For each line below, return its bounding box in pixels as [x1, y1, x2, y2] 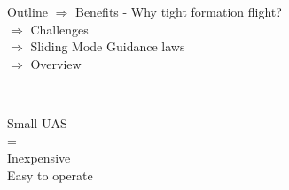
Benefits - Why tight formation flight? [74, 3, 282, 20]
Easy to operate [7, 165, 93, 184]
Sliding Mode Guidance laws [30, 37, 185, 56]
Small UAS [7, 113, 67, 132]
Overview [30, 54, 82, 72]
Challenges [30, 19, 89, 38]
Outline [7, 3, 48, 20]
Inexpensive [7, 148, 71, 167]
